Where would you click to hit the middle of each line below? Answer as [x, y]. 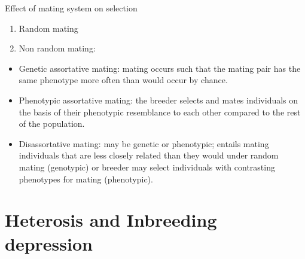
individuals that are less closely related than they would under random [149, 155]
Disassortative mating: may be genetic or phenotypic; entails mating [144, 143]
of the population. [52, 124]
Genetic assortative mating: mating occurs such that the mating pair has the [160, 68]
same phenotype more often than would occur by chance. [123, 80]
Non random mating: [57, 48]
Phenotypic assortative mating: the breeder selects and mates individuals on [158, 100]
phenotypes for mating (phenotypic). [86, 179]
